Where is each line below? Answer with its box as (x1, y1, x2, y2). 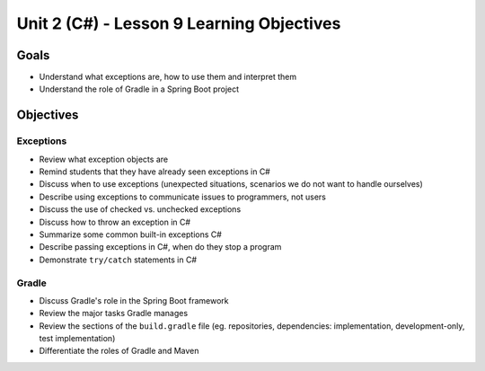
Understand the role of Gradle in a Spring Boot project (39, 84, 240, 94)
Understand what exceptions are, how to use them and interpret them (39, 72, 296, 83)
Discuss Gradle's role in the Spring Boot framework (39, 295, 229, 305)
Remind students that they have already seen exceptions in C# (39, 166, 271, 177)
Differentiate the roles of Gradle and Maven (39, 346, 199, 357)
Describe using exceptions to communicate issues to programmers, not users (39, 191, 327, 202)
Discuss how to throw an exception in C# (39, 216, 191, 227)
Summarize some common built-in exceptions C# (39, 229, 222, 240)
